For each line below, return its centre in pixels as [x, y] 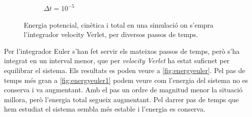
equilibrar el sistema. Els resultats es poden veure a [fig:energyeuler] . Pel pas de [125, 70]
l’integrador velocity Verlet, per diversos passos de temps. [111, 34]
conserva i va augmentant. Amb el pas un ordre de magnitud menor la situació [123, 90]
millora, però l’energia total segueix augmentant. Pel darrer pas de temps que [122, 99]
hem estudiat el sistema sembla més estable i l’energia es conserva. [105, 109]
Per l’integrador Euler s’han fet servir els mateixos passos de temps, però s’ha [122, 51]
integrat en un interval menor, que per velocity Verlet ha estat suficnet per [117, 60]
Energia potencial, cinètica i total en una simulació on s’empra [119, 24]
